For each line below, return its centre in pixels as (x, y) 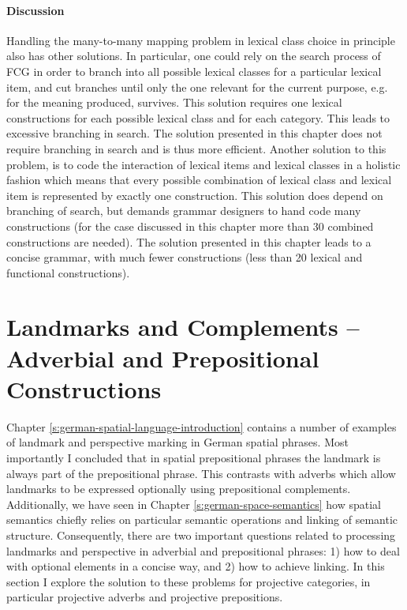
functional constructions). (68, 272)
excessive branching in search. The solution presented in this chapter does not (194, 133)
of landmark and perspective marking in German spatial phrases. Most (177, 442)
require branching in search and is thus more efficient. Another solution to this (196, 148)
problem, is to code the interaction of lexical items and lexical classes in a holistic (203, 164)
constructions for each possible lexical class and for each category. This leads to (198, 117)
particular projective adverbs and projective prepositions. (145, 597)
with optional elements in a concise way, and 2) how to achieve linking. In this (196, 566)
